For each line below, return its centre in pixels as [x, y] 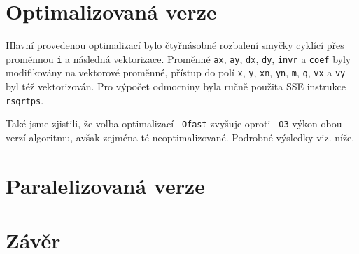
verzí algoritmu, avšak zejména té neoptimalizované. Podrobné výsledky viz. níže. [180, 137]
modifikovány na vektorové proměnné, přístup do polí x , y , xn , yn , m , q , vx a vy [176, 72]
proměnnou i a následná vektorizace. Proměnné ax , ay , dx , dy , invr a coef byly [178, 58]
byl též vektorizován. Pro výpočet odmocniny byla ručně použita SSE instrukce [176, 86]
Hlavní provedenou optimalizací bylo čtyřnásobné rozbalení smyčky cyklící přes [175, 45]
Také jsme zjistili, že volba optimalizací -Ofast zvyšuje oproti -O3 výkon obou [174, 124]
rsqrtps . [25, 100]
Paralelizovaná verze [106, 185]
